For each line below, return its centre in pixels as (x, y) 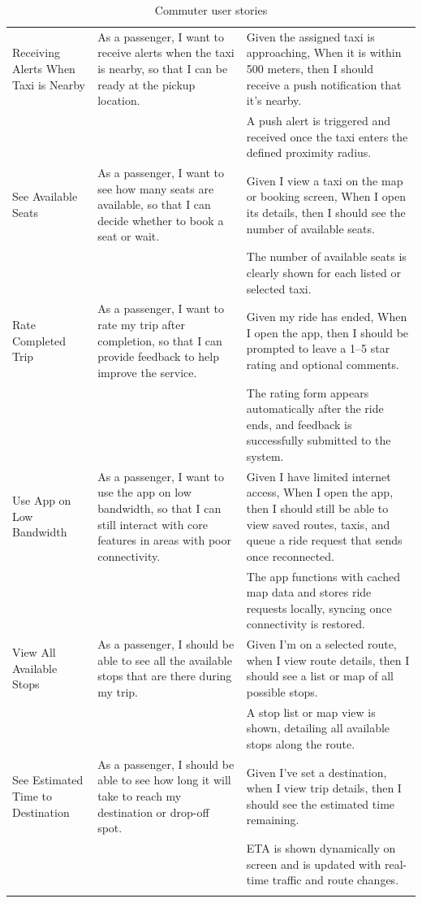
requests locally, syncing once (319, 608)
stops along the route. (301, 744)
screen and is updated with (314, 864)
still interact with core (153, 524)
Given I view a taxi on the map (325, 180)
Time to (32, 796)
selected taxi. (279, 288)
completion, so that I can (160, 340)
